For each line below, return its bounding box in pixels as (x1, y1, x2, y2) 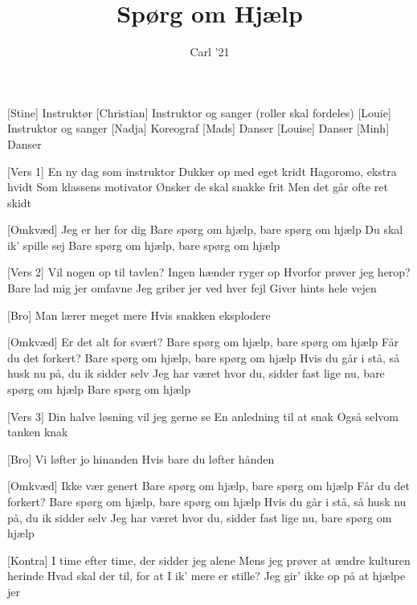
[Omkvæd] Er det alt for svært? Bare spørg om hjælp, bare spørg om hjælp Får (7, 333, 399, 350)
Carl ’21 (190, 43, 230, 60)
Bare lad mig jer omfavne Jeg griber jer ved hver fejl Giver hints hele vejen (7, 280, 377, 296)
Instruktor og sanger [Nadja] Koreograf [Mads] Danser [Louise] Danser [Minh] (7, 120, 390, 137)
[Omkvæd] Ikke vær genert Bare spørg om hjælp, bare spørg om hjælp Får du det (7, 477, 411, 494)
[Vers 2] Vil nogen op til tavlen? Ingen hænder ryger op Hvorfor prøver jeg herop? (7, 264, 411, 280)
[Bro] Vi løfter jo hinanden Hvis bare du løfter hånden (7, 450, 275, 467)
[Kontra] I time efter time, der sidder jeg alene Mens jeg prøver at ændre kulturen (7, 551, 411, 568)
